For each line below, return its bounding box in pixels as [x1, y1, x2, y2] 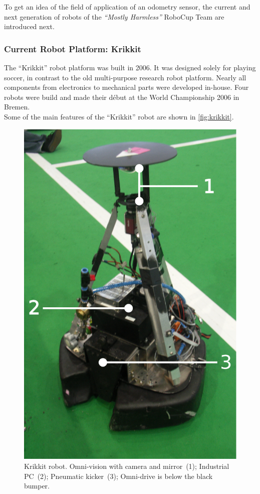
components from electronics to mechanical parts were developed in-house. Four [4, 82, 249, 92]
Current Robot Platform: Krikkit [4, 42, 141, 55]
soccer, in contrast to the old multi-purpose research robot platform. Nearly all [4, 72, 246, 82]
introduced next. [4, 21, 55, 32]
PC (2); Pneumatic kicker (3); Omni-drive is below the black [24, 470, 213, 481]
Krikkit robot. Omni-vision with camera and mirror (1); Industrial [24, 460, 229, 471]
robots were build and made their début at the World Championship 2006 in [4, 91, 239, 102]
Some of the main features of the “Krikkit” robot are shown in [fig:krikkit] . [4, 111, 234, 121]
